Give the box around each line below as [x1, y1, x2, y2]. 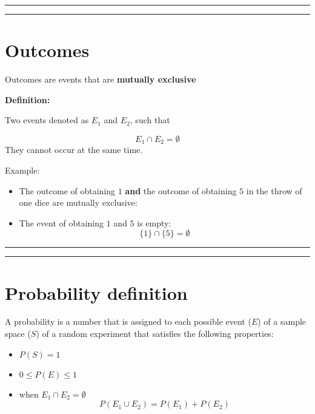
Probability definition [5, 280, 188, 305]
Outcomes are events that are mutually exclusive [5, 73, 196, 86]
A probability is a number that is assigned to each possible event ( [5, 315, 251, 328]
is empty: [137, 216, 171, 229]
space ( [5, 327, 31, 340]
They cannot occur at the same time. [5, 143, 143, 156]
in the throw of [246, 184, 302, 197]
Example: [5, 163, 40, 176]
